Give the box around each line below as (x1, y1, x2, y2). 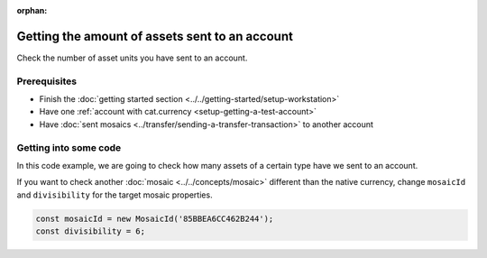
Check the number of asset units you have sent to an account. (16, 52, 248, 63)
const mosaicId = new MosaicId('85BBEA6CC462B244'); (35, 213, 274, 224)
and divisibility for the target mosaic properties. (16, 189, 213, 200)
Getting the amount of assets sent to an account (16, 28, 293, 44)
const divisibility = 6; (35, 226, 146, 236)
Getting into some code (16, 141, 122, 153)
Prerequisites (16, 75, 77, 88)
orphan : (16, 5, 48, 15)
